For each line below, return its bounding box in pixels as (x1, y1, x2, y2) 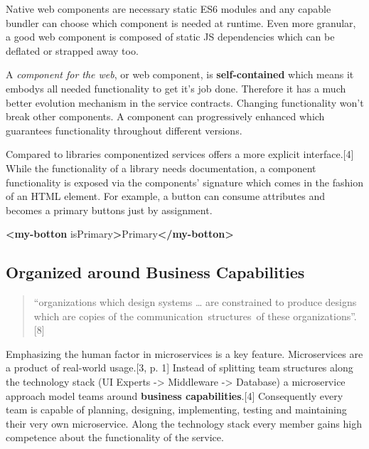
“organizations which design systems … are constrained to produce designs (33, 295, 357, 310)
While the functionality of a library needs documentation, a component (6, 160, 316, 175)
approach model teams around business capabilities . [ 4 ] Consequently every (6, 388, 343, 403)
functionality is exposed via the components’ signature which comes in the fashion (6, 174, 363, 189)
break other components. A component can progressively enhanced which (6, 109, 325, 124)
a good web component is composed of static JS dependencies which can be (6, 29, 335, 44)
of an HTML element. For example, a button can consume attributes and (6, 189, 326, 204)
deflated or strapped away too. (6, 43, 139, 58)
